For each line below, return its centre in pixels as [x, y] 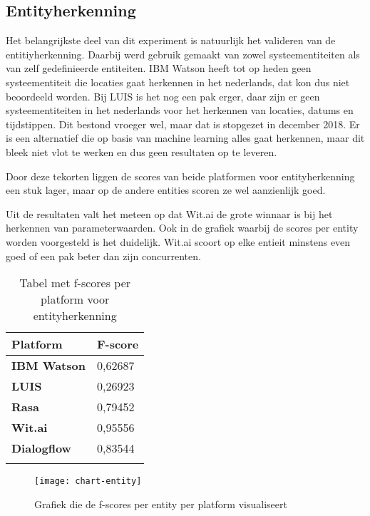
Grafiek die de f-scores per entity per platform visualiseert [161, 504]
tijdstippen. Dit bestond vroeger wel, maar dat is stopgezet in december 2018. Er [183, 124]
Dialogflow [41, 448]
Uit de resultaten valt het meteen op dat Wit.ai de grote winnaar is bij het [169, 213]
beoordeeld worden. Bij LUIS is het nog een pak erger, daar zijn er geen [163, 96]
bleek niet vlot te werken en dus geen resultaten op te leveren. [142, 151]
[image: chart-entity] [88, 481]
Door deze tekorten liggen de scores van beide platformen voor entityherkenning [180, 176]
